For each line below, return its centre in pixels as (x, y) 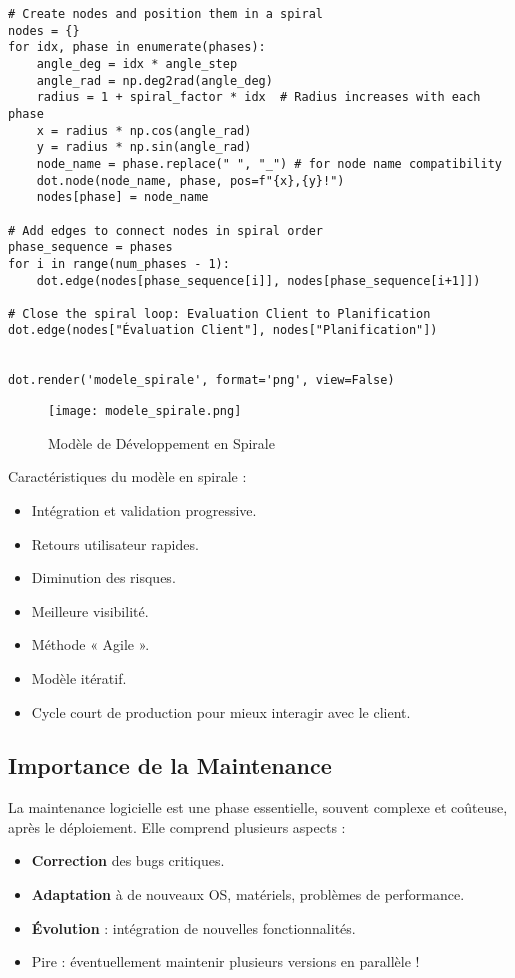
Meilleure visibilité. (90, 610)
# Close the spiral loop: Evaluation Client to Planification (219, 313)
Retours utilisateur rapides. (115, 543)
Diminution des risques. (103, 577)
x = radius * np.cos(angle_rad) (144, 130)
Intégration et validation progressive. (144, 509)
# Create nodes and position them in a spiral (165, 14)
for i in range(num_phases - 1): (119, 263)
